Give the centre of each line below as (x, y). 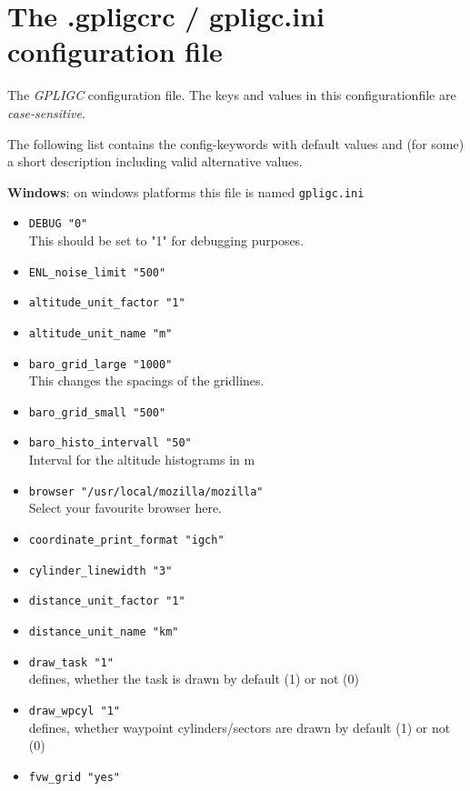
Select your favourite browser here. (125, 508)
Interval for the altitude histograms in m (142, 460)
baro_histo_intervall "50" (110, 443)
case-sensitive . (46, 112)
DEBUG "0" (58, 224)
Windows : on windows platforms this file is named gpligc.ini (186, 191)
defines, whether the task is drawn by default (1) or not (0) (194, 679)
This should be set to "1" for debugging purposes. (166, 240)
